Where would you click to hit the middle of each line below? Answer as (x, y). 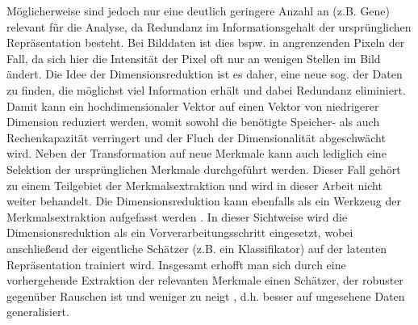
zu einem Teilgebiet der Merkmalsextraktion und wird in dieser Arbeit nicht (194, 185)
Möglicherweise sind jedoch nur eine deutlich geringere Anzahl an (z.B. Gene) (199, 11)
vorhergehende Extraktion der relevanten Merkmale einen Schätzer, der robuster (205, 280)
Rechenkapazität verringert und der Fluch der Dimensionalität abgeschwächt (196, 137)
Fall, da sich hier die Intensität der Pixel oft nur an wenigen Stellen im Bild (194, 58)
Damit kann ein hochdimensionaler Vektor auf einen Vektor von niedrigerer (193, 106)
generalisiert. (38, 312)
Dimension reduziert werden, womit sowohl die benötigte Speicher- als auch (193, 122)
